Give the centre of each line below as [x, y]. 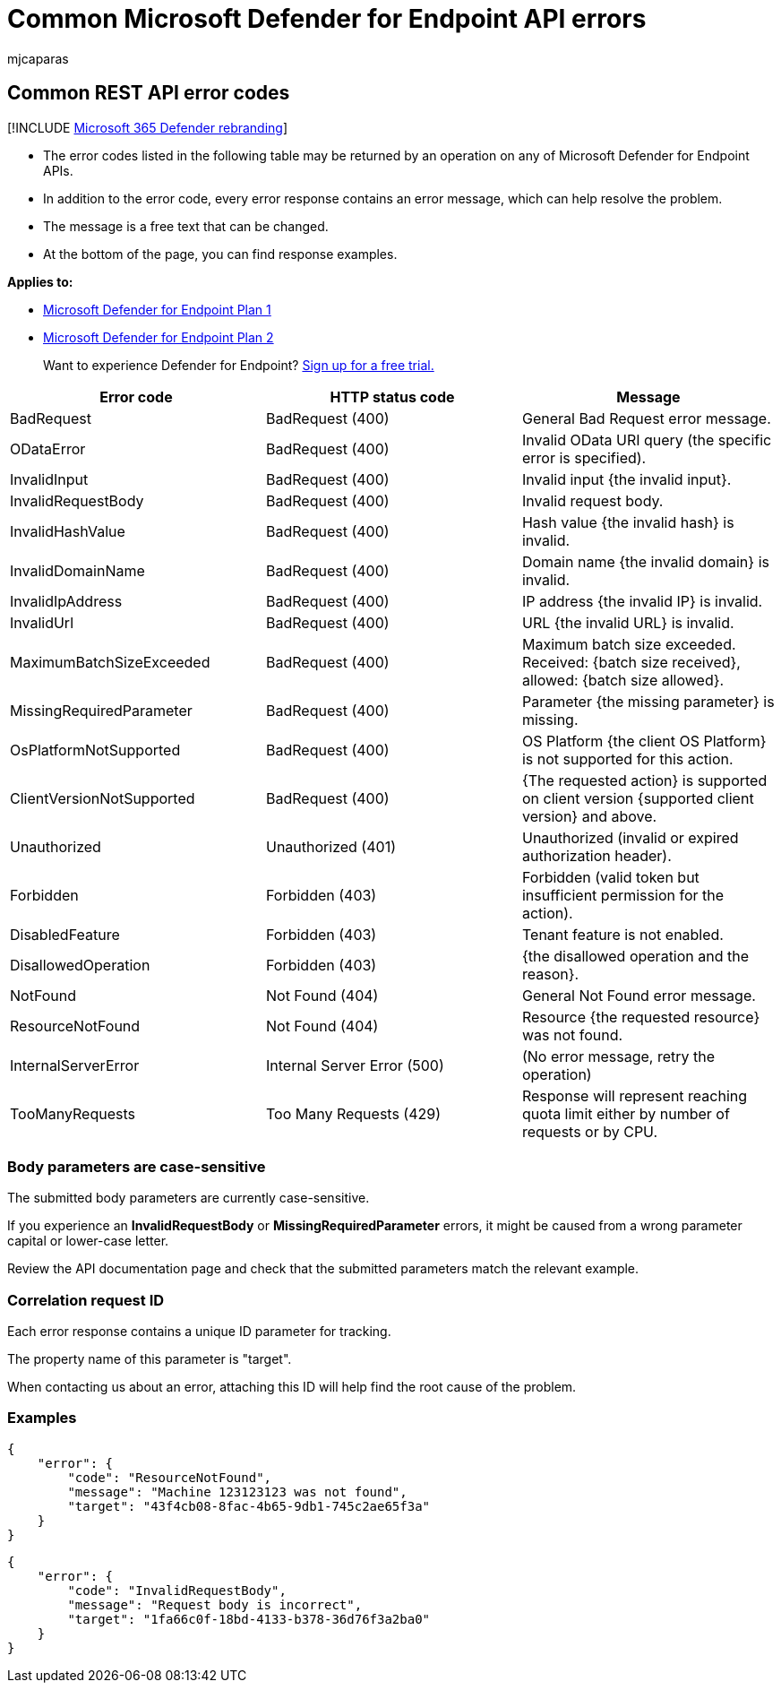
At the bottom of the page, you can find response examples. [220, 254]
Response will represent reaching [635, 1095]
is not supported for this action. [627, 759]
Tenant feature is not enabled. [622, 934]
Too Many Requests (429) [353, 1113]
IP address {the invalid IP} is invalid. [642, 601]
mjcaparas [38, 58]
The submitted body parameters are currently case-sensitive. [189, 1198]
